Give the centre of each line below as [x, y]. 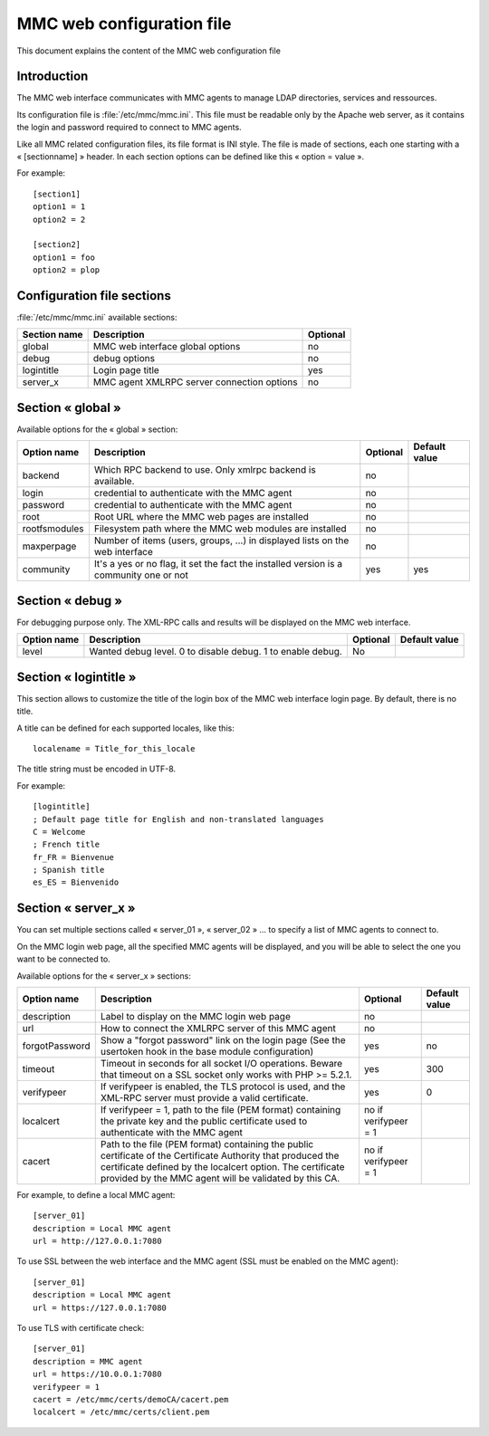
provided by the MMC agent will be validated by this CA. [220, 1178]
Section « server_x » [76, 909]
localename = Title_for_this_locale [114, 748]
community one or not [141, 575]
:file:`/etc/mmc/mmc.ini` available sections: [97, 318]
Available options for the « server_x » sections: [104, 976]
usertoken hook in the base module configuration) [207, 1051]
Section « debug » [69, 601]
